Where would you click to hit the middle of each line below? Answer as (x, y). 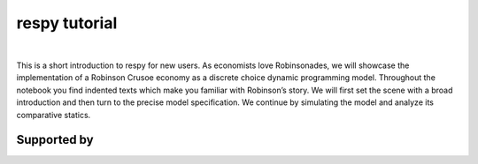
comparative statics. (54, 115)
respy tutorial (67, 23)
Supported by (55, 140)
